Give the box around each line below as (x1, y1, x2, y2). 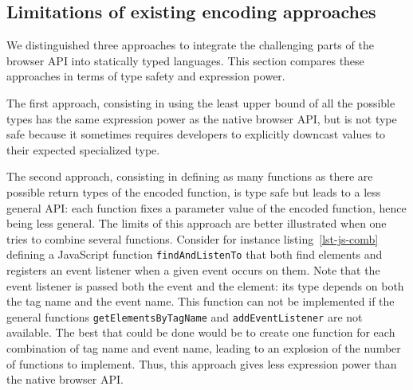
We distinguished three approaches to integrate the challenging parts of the (6, 37, 374, 53)
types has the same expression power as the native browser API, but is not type (6, 110, 397, 127)
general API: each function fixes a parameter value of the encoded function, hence (6, 199, 407, 216)
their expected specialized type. (6, 141, 160, 158)
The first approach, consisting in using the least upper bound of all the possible (6, 94, 395, 111)
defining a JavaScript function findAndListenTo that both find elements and (6, 246, 383, 263)
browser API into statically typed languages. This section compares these (6, 52, 364, 68)
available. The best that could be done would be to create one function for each (6, 324, 395, 341)
